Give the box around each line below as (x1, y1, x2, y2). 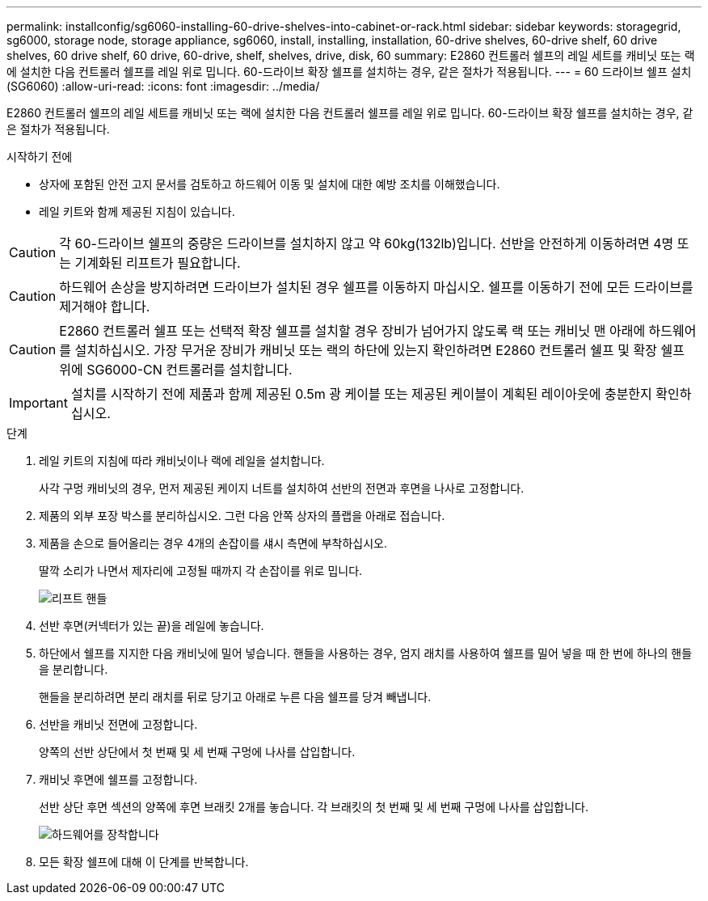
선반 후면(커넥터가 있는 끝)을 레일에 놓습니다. (39, 619, 264, 632)
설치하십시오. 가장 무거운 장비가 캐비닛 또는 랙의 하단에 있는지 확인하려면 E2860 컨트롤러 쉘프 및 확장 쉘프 (74, 342, 685, 358)
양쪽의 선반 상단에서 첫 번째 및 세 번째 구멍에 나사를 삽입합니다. (39, 745, 356, 759)
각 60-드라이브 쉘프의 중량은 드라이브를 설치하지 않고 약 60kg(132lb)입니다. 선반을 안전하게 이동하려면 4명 (59, 235, 674, 252)
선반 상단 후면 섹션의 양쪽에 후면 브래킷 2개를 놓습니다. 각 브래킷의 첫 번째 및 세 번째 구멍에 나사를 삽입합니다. (39, 800, 588, 814)
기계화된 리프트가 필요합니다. (74, 255, 241, 271)
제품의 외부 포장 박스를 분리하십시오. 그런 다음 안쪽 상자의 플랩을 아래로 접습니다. (39, 509, 445, 522)
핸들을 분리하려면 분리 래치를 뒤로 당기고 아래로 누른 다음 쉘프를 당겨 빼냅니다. (39, 690, 432, 704)
